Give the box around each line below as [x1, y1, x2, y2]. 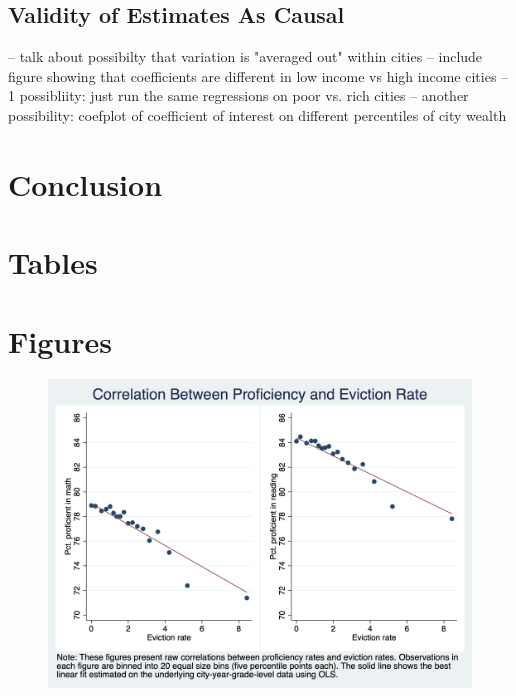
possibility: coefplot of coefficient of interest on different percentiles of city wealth [8, 104, 507, 125]
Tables [8, 242, 98, 283]
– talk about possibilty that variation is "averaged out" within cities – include [8, 46, 483, 67]
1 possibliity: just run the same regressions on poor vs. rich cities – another [8, 85, 469, 106]
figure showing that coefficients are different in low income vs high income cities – [8, 65, 509, 86]
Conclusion [8, 163, 163, 204]
